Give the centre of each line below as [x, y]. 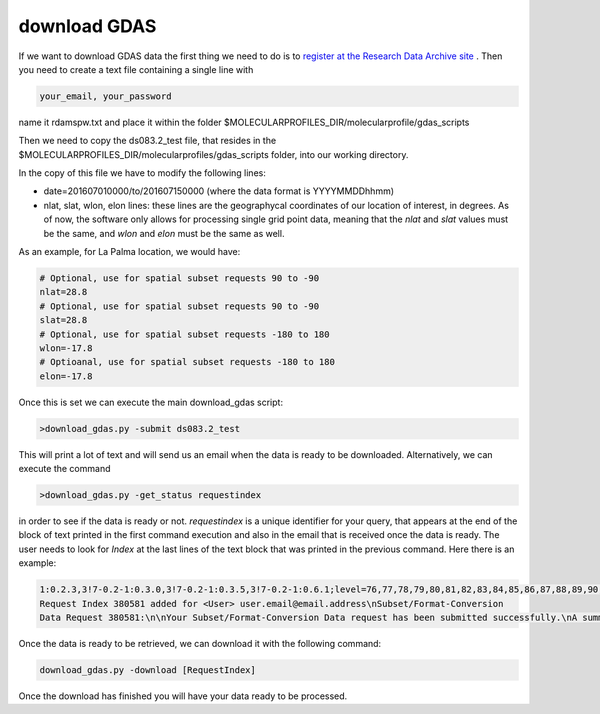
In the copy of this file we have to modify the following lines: [142, 173]
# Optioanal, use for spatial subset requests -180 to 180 [187, 362]
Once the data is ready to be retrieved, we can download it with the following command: [200, 643]
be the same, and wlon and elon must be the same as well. [164, 233]
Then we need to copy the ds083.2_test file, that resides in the [147, 141]
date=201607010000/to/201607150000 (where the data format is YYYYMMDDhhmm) [219, 191]
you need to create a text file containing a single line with [136, 69]
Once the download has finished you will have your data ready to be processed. [183, 696]
